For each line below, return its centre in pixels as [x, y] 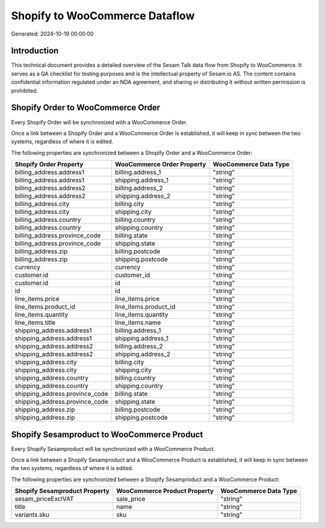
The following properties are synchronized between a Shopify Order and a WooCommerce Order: [132, 152]
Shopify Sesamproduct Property [62, 491]
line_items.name [138, 322]
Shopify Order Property [49, 165]
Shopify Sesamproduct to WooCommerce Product [107, 434]
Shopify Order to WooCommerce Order [86, 108]
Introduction [35, 51]
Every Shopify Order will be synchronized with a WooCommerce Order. [99, 122]
